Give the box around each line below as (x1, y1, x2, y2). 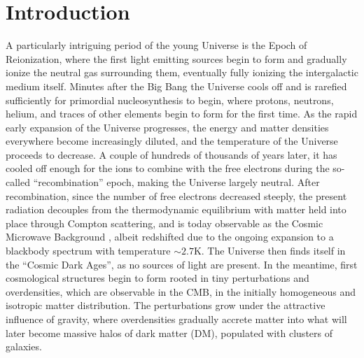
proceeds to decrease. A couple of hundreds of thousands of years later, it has (6, 147, 337, 162)
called (6, 175, 30, 189)
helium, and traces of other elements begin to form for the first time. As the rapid (6, 106, 358, 121)
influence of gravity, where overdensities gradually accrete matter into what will (6, 312, 347, 326)
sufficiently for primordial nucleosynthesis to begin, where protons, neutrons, (6, 92, 334, 107)
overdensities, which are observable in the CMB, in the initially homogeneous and (6, 284, 356, 299)
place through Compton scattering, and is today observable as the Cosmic (6, 215, 323, 230)
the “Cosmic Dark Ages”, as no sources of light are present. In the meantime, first (6, 257, 358, 271)
